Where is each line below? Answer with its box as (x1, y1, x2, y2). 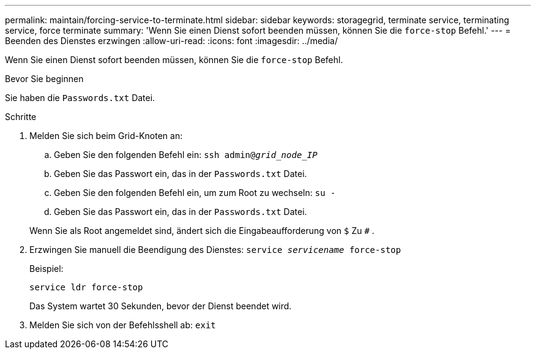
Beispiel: (29, 263, 64, 274)
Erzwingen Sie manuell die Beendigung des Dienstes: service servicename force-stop (29, 244, 401, 255)
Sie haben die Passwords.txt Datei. (5, 92, 155, 103)
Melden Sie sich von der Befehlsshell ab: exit (29, 320, 216, 330)
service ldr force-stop (29, 282, 143, 292)
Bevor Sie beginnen (5, 73, 84, 84)
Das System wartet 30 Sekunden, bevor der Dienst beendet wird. (29, 301, 292, 311)
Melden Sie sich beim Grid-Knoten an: (29, 130, 183, 141)
